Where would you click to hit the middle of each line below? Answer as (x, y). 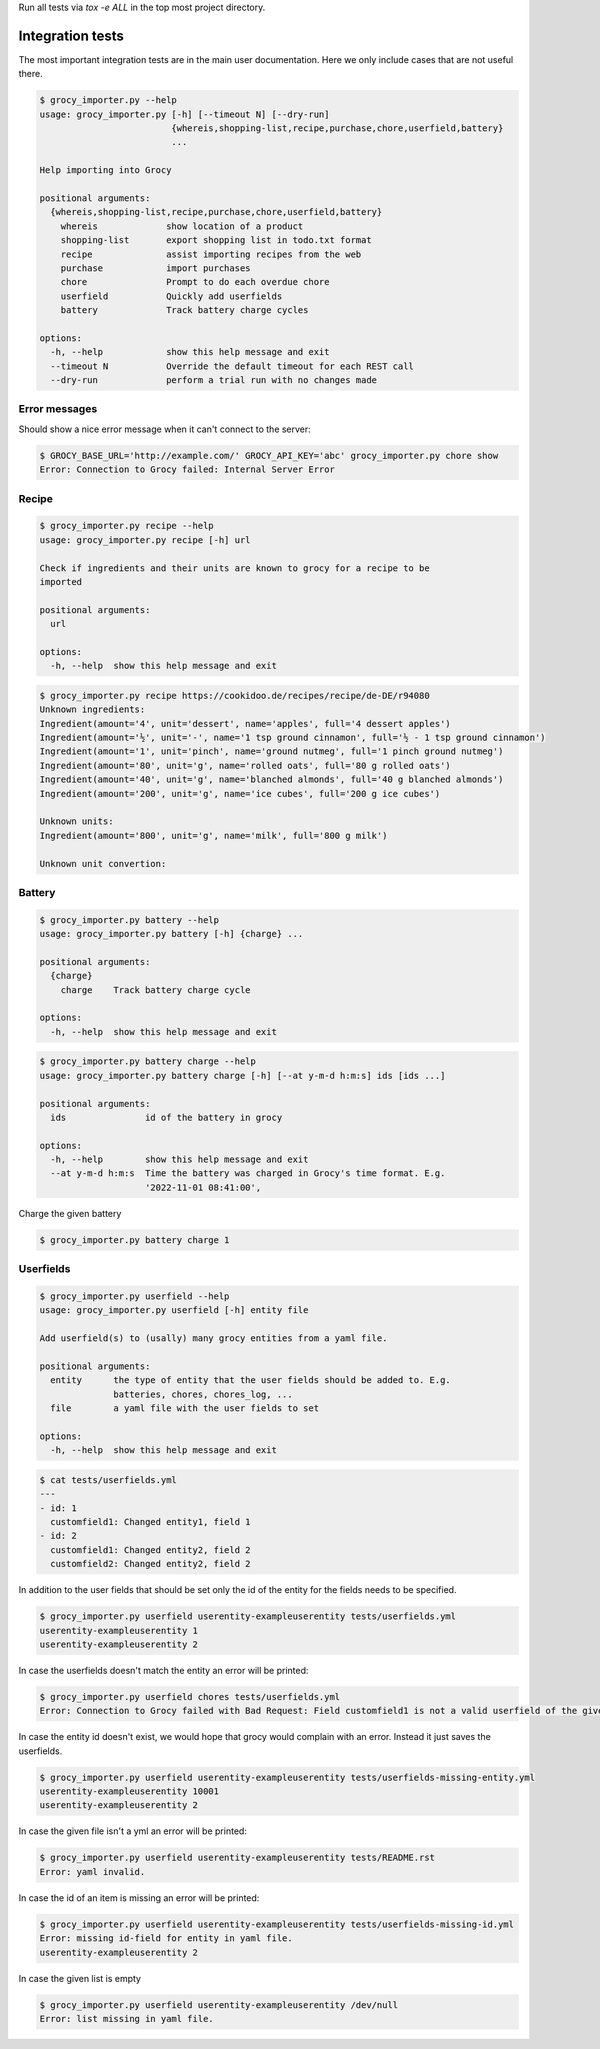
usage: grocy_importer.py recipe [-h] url (145, 539)
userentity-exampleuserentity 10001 (129, 1791)
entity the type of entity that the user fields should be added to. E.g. (251, 1380)
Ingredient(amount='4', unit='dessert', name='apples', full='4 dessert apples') (245, 723)
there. (31, 74)
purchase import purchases (155, 268)
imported (61, 581)
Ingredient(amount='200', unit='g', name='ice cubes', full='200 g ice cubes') (240, 793)
